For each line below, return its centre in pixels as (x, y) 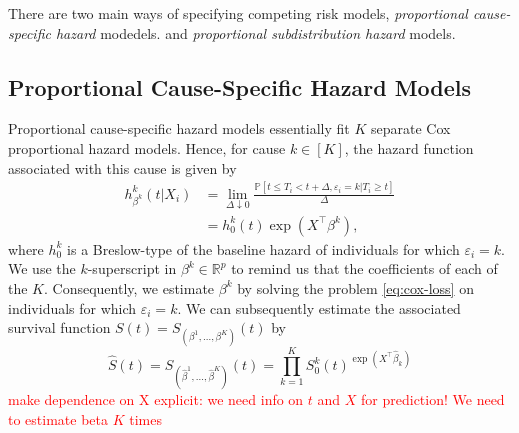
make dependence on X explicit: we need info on (156, 399)
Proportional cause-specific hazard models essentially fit (179, 128)
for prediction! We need (433, 399)
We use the (42, 268)
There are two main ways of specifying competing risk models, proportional (238, 13)
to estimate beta (58, 418)
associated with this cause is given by (122, 167)
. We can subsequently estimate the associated (319, 307)
